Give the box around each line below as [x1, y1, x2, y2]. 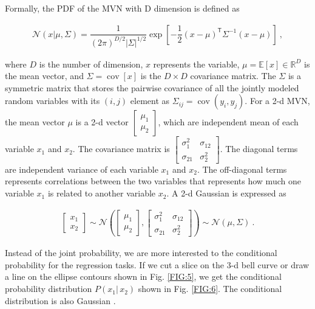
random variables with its [5, 94, 100, 107]
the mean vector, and [5, 69, 84, 82]
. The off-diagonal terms [197, 162, 287, 175]
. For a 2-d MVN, [245, 94, 310, 107]
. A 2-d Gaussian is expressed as [166, 187, 286, 200]
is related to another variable [47, 187, 156, 200]
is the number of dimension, [39, 57, 143, 70]
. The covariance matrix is [72, 142, 170, 155]
